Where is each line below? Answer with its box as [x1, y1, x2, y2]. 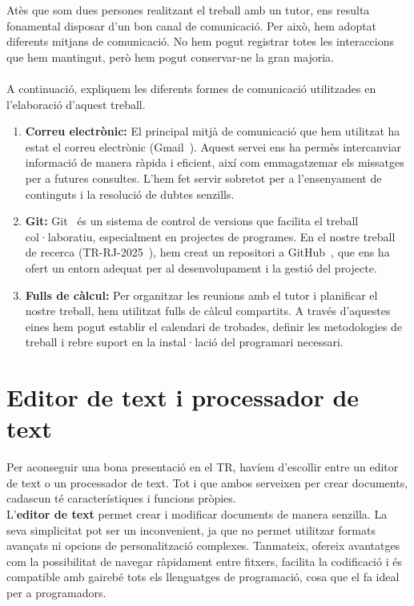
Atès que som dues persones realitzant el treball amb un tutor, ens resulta [6, 2, 370, 18]
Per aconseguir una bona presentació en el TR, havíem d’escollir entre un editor [6, 459, 399, 475]
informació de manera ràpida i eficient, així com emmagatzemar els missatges [25, 154, 404, 171]
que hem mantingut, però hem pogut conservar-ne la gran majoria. [6, 48, 335, 65]
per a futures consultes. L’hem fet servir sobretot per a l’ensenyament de [25, 169, 382, 186]
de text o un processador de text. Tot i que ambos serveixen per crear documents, [6, 474, 408, 491]
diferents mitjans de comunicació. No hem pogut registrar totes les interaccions [6, 33, 395, 50]
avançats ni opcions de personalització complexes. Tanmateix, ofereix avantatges [6, 537, 400, 554]
